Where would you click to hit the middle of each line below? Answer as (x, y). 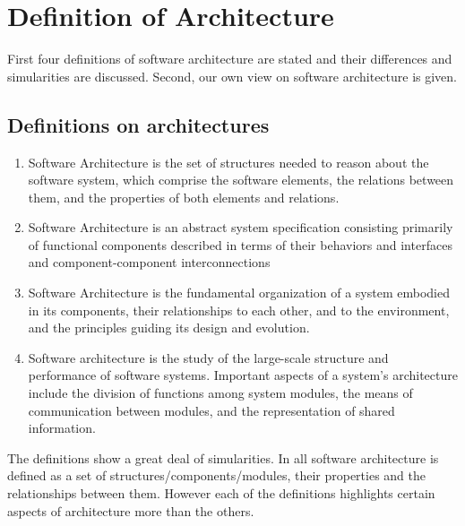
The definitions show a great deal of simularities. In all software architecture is (223, 457)
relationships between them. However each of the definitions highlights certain (221, 493)
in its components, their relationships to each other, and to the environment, (239, 310)
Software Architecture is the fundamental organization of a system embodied (239, 293)
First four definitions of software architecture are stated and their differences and (230, 59)
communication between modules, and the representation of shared (211, 410)
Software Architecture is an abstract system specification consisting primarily (241, 227)
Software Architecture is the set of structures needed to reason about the (228, 162)
